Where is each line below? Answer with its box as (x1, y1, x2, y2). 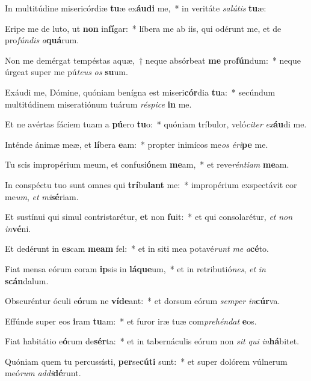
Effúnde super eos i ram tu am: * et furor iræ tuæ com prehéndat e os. (5, 314, 257, 327)
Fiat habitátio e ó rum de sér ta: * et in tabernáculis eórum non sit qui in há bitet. (5, 335, 300, 347)
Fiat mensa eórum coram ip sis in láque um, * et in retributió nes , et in (5, 262, 266, 275)
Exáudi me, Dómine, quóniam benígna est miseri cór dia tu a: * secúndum (5, 85, 276, 98)
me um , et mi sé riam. (5, 190, 79, 203)
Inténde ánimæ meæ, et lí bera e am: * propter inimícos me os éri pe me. (5, 138, 268, 150)
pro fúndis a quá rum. (5, 34, 79, 46)
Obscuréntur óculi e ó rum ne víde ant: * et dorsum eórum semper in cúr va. (5, 294, 280, 307)
